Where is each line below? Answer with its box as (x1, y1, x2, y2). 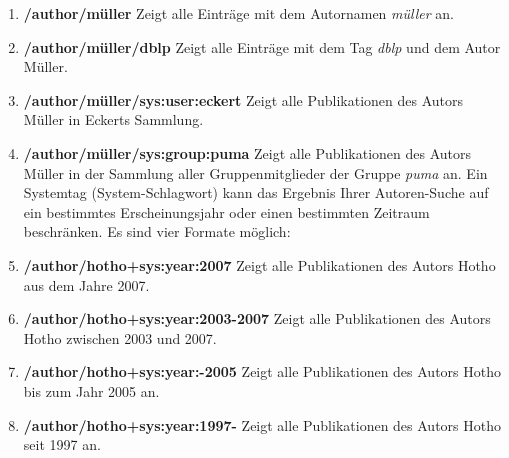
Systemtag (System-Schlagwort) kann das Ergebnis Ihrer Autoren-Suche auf (23, 182, 489, 203)
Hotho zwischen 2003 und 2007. (23, 327, 217, 348)
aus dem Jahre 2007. (23, 274, 150, 295)
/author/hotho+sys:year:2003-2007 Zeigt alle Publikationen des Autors (23, 308, 491, 329)
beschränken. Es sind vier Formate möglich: (23, 221, 291, 242)
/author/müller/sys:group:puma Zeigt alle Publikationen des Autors (23, 142, 472, 163)
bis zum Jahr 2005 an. (23, 380, 160, 401)
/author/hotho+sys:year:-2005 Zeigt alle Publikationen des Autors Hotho (23, 361, 501, 382)
